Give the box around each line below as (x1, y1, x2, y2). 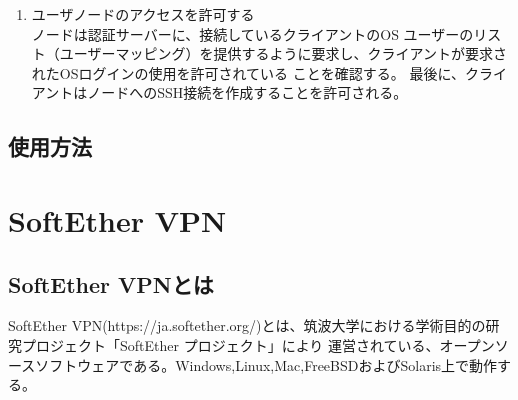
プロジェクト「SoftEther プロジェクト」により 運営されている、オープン (21, 334, 495, 355)
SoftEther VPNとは (8, 268, 214, 299)
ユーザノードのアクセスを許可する (31, 4, 255, 24)
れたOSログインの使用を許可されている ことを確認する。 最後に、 (31, 62, 465, 83)
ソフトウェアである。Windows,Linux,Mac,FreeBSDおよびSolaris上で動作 (35, 354, 498, 375)
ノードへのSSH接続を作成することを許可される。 (87, 82, 408, 103)
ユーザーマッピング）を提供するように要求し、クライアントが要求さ (59, 43, 507, 64)
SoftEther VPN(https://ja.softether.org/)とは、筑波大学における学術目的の (8, 315, 486, 336)
